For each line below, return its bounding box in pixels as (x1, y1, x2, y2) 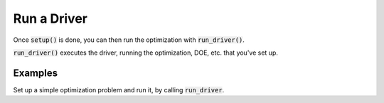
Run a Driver (13, 11, 88, 26)
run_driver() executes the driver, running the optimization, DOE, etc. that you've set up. (13, 48, 279, 57)
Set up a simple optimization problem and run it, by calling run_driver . (13, 85, 225, 94)
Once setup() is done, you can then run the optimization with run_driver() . (13, 36, 245, 44)
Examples (13, 67, 58, 79)
